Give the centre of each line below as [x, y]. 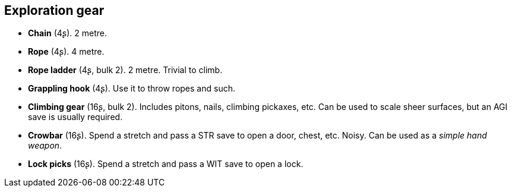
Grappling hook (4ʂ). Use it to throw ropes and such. [132, 89]
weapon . [45, 146]
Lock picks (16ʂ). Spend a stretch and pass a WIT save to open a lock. [166, 164]
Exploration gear [54, 10]
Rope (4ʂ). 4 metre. [66, 52]
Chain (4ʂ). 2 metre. [67, 33]
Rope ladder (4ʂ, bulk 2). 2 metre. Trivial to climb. [125, 70]
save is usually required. [75, 117]
